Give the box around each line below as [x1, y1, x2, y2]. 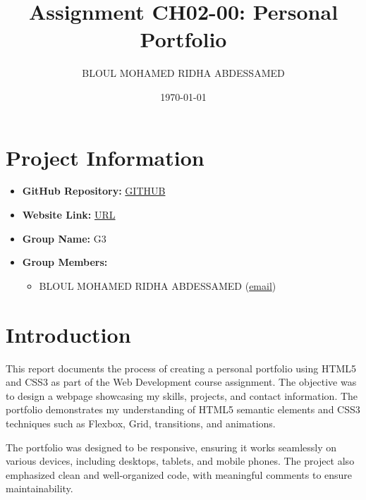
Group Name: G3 [22, 231, 106, 245]
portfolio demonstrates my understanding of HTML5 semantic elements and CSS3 [6, 402, 360, 417]
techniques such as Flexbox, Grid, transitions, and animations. [6, 415, 276, 430]
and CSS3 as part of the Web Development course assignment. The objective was [6, 374, 357, 389]
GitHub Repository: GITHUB [22, 183, 166, 198]
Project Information [6, 142, 205, 171]
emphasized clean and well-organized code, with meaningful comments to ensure [6, 467, 353, 482]
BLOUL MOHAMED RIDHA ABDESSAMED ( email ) [39, 278, 276, 293]
